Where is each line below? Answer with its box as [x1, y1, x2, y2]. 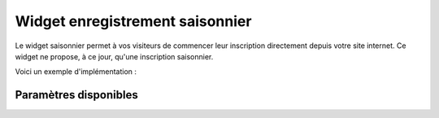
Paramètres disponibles [15, 88, 138, 102]
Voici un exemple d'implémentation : [15, 67, 137, 76]
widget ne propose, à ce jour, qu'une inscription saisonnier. [15, 51, 214, 61]
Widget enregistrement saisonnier [15, 12, 252, 30]
